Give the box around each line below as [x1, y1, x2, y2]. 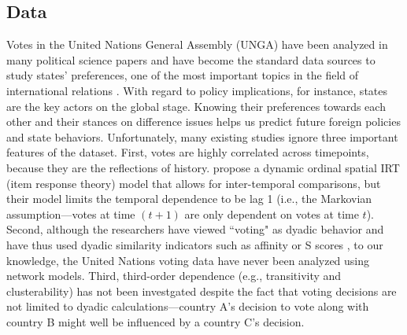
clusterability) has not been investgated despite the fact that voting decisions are [6, 282, 397, 299]
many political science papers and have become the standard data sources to [6, 51, 376, 68]
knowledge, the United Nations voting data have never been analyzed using [6, 252, 370, 268]
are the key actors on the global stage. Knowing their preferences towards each [6, 98, 386, 114]
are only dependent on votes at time [184, 205, 359, 222]
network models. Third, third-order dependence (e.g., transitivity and [6, 267, 342, 284]
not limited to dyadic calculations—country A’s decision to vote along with [6, 298, 369, 315]
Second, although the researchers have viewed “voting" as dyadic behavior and [6, 221, 384, 237]
